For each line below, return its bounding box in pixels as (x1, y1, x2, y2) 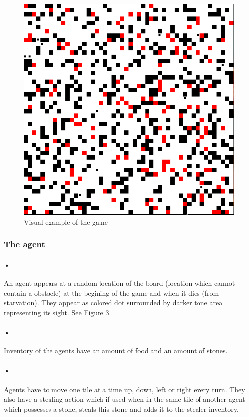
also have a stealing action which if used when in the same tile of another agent (4, 394, 245, 404)
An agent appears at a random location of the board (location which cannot (4, 278, 235, 288)
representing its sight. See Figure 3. (4, 307, 111, 317)
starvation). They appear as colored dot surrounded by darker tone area (4, 297, 223, 308)
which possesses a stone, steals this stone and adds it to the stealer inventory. (4, 403, 239, 414)
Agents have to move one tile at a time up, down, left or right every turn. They (4, 384, 245, 394)
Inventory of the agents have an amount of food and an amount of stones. (4, 346, 228, 356)
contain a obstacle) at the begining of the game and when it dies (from (4, 287, 219, 298)
